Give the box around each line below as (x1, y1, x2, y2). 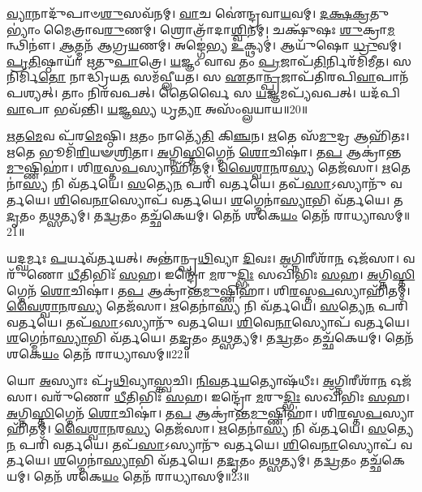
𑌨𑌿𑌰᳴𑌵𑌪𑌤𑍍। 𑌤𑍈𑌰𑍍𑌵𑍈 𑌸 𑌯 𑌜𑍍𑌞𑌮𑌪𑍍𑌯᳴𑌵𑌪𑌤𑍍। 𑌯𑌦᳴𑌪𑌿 (87, 83, 400, 101)
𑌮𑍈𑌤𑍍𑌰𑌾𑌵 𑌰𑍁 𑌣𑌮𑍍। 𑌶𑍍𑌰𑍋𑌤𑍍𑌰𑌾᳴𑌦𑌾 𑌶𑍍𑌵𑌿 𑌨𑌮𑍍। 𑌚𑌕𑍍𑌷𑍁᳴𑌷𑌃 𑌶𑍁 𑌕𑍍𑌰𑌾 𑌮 (43, 20, 395, 37)
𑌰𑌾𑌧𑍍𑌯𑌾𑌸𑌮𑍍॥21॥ (334, 207, 411, 224)
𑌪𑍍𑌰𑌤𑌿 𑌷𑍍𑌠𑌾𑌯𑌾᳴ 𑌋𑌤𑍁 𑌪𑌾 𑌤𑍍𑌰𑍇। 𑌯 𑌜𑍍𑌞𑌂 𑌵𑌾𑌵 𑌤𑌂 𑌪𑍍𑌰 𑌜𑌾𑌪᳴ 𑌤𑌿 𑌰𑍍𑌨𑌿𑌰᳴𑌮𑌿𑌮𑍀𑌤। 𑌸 (6, 52, 412, 69)
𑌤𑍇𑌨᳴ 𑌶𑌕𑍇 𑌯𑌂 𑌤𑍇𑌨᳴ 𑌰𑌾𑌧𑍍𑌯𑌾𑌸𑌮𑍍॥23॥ (33, 468, 250, 485)
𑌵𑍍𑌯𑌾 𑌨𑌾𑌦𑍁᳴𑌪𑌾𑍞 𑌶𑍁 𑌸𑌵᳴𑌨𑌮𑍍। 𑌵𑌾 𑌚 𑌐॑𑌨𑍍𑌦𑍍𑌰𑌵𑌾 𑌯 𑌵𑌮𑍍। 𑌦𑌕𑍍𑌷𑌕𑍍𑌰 (6, 5, 370, 21)
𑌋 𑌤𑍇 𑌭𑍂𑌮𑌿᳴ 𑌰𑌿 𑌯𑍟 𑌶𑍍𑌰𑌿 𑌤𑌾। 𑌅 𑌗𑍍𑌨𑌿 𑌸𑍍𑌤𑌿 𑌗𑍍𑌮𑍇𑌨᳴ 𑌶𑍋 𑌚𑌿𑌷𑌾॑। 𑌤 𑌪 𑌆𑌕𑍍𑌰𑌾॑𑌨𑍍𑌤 (6, 143, 402, 160)
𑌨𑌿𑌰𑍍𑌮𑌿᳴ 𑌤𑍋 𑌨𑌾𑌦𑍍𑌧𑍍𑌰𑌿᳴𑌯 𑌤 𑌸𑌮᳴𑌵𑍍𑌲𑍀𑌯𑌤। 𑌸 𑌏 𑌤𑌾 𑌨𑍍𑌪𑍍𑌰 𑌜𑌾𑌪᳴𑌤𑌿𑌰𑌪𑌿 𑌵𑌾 (6, 68, 376, 85)
